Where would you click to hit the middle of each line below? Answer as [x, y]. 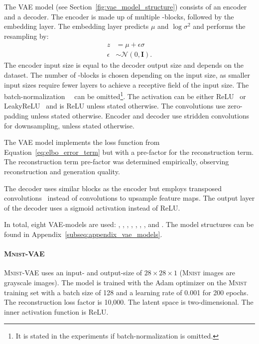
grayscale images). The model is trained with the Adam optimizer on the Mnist [126, 282]
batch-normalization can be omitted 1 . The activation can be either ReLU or [125, 95]
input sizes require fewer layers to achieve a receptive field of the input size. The [127, 84]
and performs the [219, 26]
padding [16, 116]
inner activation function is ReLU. [56, 311]
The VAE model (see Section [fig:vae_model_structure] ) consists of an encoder [126, 6]
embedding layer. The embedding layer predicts [76, 26]
